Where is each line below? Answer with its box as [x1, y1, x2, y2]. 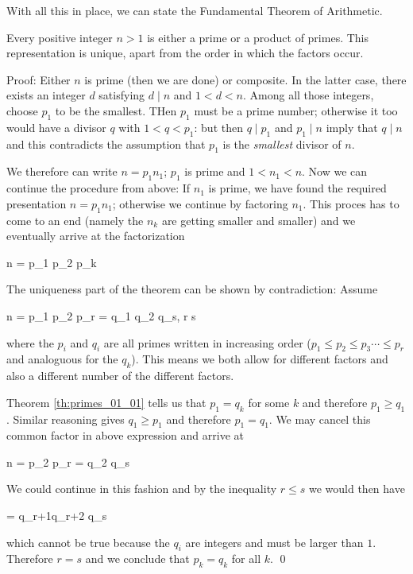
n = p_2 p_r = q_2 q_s [6, 453, 129, 470]
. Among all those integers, [242, 87, 374, 103]
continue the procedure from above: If [6, 180, 191, 196]
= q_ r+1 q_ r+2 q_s [6, 507, 107, 524]
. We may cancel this [268, 410, 371, 427]
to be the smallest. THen [55, 102, 177, 118]
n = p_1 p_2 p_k [6, 254, 97, 270]
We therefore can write [6, 163, 118, 180]
